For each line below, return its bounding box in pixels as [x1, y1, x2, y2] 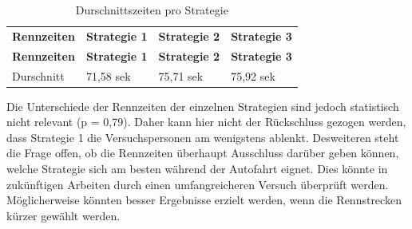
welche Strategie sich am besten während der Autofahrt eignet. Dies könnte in [6, 160, 388, 176]
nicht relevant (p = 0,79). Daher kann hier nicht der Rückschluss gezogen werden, [6, 113, 406, 130]
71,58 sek [85, 67, 131, 84]
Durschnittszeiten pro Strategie [75, 2, 228, 18]
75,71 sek [158, 67, 204, 84]
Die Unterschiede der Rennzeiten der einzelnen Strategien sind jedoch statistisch [6, 97, 399, 114]
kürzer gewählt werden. [6, 207, 121, 223]
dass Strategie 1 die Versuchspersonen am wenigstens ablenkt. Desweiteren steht [6, 128, 399, 145]
